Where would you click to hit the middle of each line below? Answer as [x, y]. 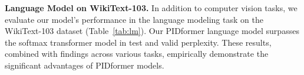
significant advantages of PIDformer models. [85, 65]
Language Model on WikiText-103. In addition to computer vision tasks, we [151, 8]
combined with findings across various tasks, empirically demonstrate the [137, 54]
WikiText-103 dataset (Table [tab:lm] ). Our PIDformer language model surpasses [152, 31]
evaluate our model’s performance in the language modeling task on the [134, 19]
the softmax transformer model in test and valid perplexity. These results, [138, 42]
